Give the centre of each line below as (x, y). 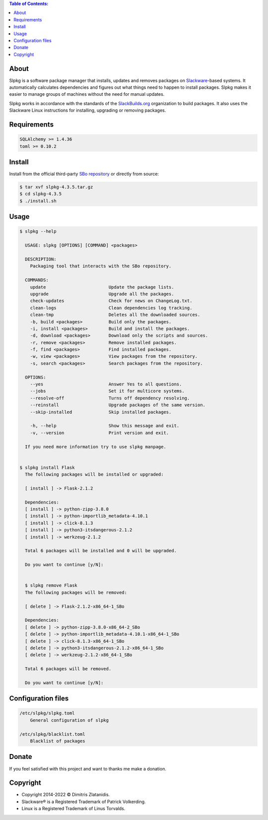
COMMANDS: (37, 280)
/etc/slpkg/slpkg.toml (47, 713)
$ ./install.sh (38, 201)
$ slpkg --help (38, 231)
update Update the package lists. (102, 287)
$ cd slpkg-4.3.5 (41, 194)
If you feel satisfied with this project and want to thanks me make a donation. (88, 768)
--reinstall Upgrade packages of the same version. (118, 405)
